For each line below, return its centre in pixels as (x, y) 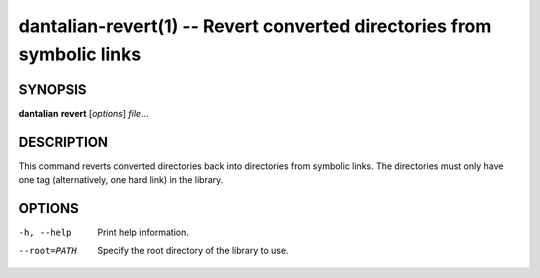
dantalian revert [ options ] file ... (83, 113)
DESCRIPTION (63, 141)
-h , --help (45, 233)
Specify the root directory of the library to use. (193, 251)
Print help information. (143, 232)
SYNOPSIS (52, 89)
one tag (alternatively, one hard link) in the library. (121, 180)
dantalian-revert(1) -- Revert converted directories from (255, 26)
